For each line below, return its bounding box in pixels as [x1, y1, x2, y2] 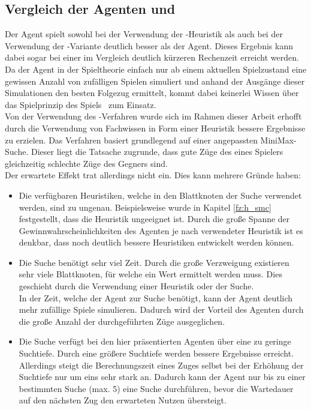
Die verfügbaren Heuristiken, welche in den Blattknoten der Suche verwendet [19, 188, 302, 201]
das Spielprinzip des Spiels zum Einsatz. [5, 98, 156, 110]
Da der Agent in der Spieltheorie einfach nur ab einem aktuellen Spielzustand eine [5, 62, 307, 75]
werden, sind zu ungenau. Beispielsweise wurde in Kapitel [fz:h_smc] [19, 200, 271, 213]
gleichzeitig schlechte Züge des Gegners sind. [5, 157, 168, 169]
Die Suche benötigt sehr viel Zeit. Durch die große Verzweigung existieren [19, 256, 289, 268]
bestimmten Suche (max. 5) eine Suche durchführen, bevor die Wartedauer [19, 382, 294, 394]
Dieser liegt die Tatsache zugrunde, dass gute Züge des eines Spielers [31, 145, 283, 158]
